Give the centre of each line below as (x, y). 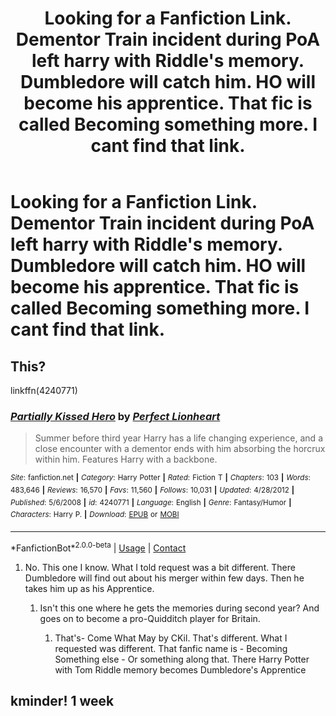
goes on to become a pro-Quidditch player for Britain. (150, 618)
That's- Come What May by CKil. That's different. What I (171, 638)
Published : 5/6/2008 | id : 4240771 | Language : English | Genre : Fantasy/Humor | (151, 502)
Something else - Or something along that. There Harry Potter (182, 659)
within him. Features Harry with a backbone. (126, 459)
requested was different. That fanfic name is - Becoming (171, 648)
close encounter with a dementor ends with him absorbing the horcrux (180, 449)
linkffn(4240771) (44, 390)
